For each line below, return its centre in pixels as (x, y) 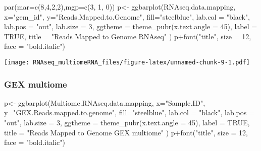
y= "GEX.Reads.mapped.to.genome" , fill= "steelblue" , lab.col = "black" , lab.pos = (129, 112)
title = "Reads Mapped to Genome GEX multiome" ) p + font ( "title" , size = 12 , (126, 132)
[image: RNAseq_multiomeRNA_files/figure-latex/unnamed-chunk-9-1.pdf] (127, 62)
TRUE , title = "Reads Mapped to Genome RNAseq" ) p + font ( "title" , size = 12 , (128, 36)
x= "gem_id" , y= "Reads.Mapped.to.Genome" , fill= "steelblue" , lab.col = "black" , (127, 16)
